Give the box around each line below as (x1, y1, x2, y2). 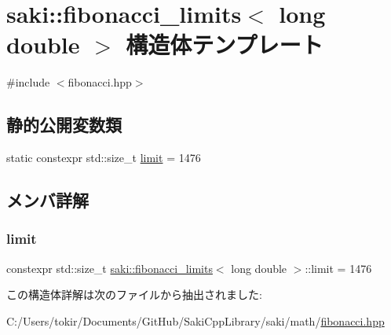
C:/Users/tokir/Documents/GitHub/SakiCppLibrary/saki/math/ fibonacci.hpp (6, 312, 385, 329)
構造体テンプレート (126, 28, 323, 61)
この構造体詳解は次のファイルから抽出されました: (6, 286, 262, 303)
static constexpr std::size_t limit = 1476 (6, 149, 201, 166)
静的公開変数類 (6, 112, 122, 137)
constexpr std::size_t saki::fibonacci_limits (6, 260, 213, 276)
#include (6, 74, 50, 90)
